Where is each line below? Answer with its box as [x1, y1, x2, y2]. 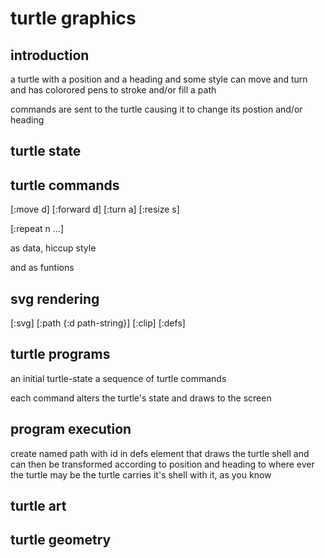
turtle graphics [10, 7, 137, 30]
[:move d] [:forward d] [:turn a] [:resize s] [10, 203, 180, 216]
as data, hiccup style [10, 242, 97, 254]
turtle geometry [10, 532, 112, 549]
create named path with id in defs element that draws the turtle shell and [10, 447, 310, 459]
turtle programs [10, 346, 111, 363]
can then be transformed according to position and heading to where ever [10, 458, 315, 470]
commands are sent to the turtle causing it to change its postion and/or [10, 103, 303, 115]
